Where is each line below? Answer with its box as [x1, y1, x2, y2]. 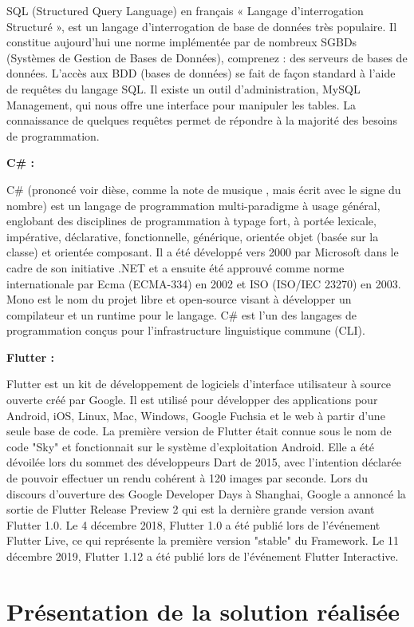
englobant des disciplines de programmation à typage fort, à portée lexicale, [6, 212, 377, 229]
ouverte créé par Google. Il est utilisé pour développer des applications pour [6, 391, 378, 408]
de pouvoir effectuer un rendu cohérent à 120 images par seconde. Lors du [6, 470, 368, 486]
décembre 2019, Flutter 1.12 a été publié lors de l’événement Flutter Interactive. [6, 548, 399, 564]
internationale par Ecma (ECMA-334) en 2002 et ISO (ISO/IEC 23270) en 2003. [6, 275, 401, 292]
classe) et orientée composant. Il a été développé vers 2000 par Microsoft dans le [6, 244, 399, 260]
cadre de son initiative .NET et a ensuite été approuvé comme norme [6, 259, 345, 276]
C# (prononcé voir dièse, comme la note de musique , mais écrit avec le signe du [6, 181, 401, 197]
